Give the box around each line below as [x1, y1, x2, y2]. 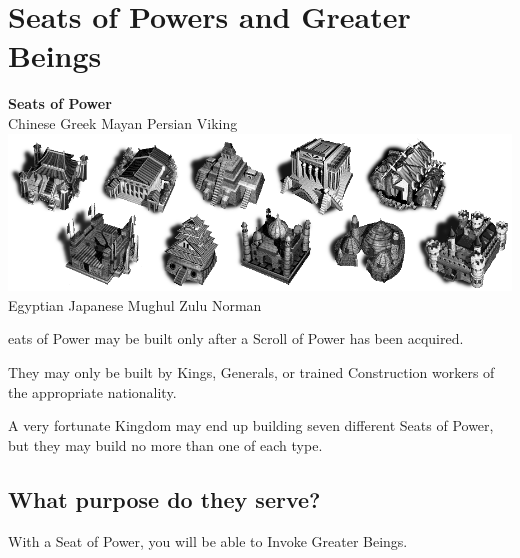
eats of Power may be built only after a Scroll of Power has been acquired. [8, 328, 464, 349]
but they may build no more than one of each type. [8, 434, 323, 455]
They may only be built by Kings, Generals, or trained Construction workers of [8, 362, 495, 383]
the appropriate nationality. [8, 381, 177, 402]
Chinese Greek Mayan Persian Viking [8, 112, 238, 133]
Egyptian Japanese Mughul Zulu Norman [8, 294, 262, 315]
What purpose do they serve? [8, 483, 321, 514]
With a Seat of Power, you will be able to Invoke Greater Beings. [8, 530, 408, 551]
